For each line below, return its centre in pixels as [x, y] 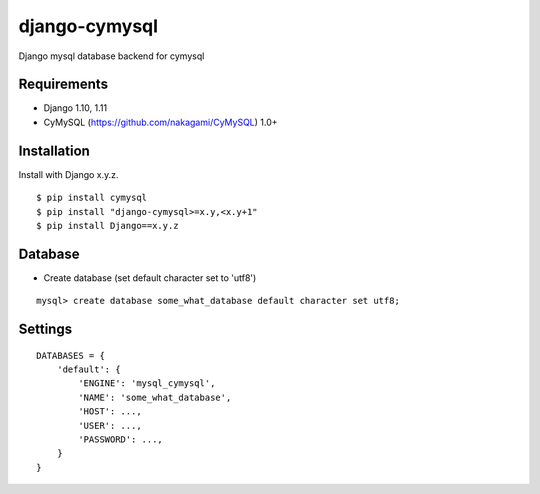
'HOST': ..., [110, 411]
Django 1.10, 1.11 [75, 108]
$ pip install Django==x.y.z [107, 225]
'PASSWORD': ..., [121, 439]
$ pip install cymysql [92, 198]
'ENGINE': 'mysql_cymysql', [147, 383]
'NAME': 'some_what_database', [155, 397]
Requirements [63, 84]
